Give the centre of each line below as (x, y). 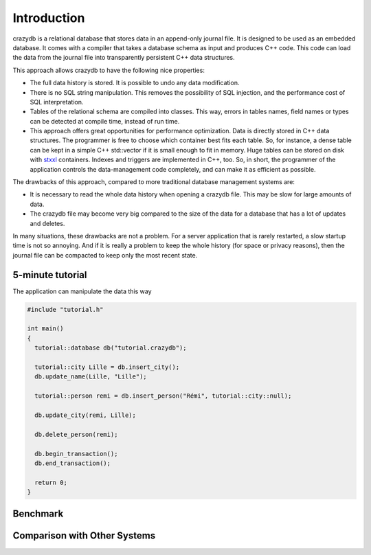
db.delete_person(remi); (76, 434)
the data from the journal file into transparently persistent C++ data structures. (124, 58)
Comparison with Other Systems (84, 536)
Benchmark (38, 514)
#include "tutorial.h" (65, 309)
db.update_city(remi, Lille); (86, 415)
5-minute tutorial (50, 275)
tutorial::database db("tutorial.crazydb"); (111, 348)
